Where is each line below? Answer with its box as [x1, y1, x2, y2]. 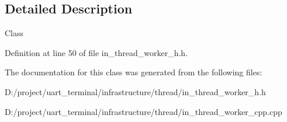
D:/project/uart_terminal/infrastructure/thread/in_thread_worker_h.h [5, 85, 266, 97]
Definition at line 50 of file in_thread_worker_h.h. [5, 46, 188, 58]
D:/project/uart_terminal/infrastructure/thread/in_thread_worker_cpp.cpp [5, 105, 282, 117]
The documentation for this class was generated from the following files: [5, 66, 262, 78]
